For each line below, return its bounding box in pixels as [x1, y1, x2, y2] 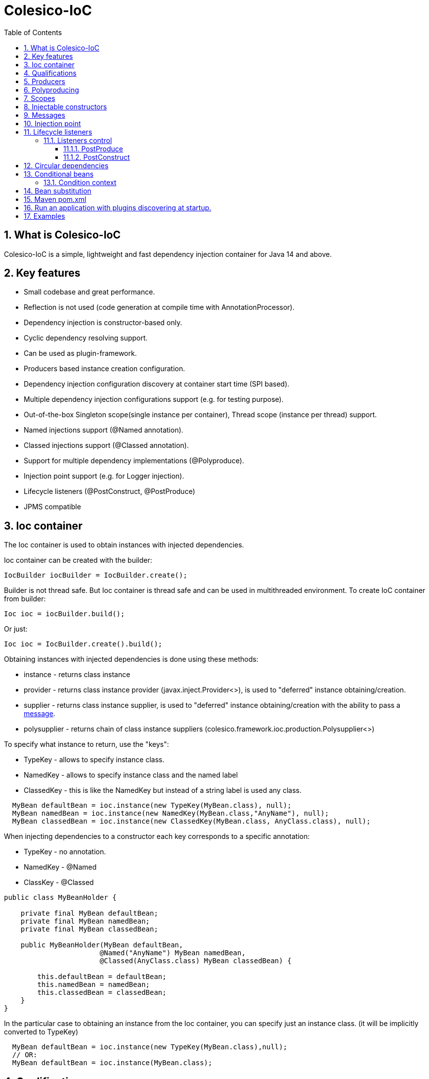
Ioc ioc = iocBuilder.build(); [4, 610, 125, 618]
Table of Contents [4, 28, 62, 37]
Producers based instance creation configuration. [24, 364, 185, 373]
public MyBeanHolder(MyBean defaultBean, [20, 941, 183, 949]
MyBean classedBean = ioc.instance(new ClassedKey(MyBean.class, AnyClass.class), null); [12, 817, 371, 826]
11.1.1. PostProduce [63, 144, 124, 153]
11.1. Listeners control [43, 136, 112, 145]
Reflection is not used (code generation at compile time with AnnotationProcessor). [24, 303, 295, 312]
